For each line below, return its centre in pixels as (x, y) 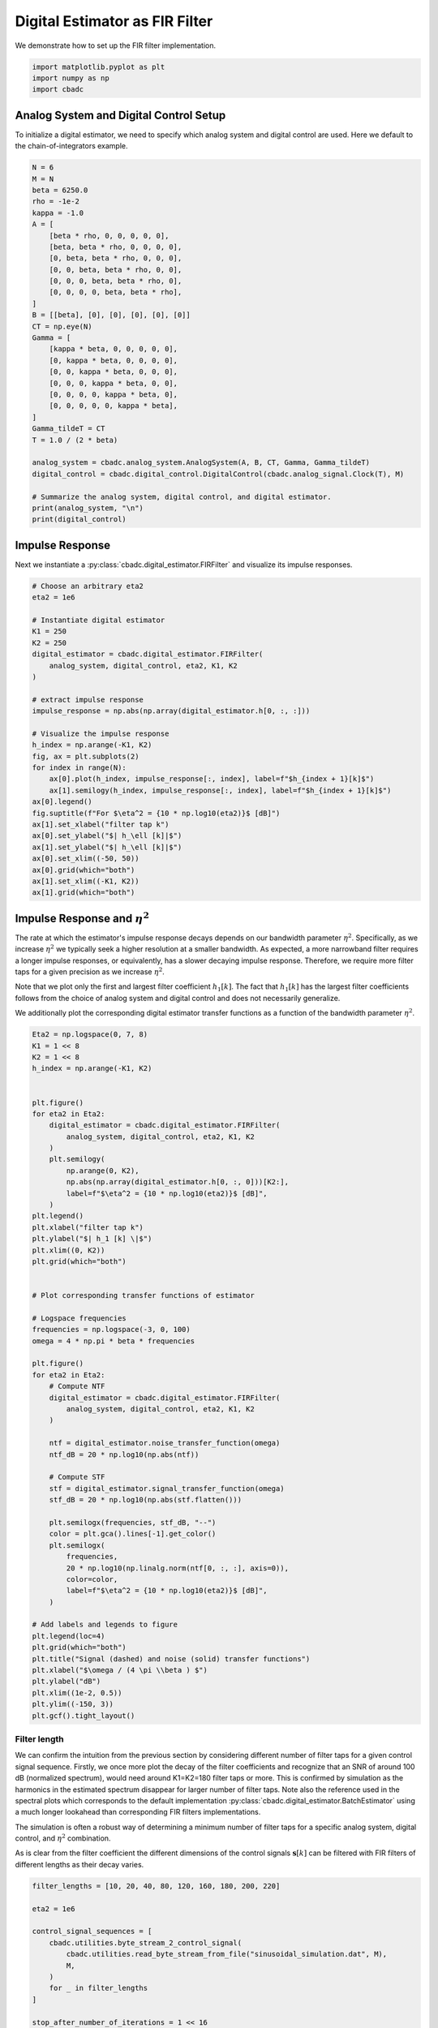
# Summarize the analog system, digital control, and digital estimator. (182, 496)
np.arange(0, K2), (103, 1171)
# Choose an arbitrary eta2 (88, 586)
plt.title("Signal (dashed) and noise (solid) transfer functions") (171, 1658)
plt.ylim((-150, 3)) (73, 1704)
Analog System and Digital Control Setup (120, 115)
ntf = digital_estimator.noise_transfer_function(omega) (165, 1443)
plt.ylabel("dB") (67, 1682)
